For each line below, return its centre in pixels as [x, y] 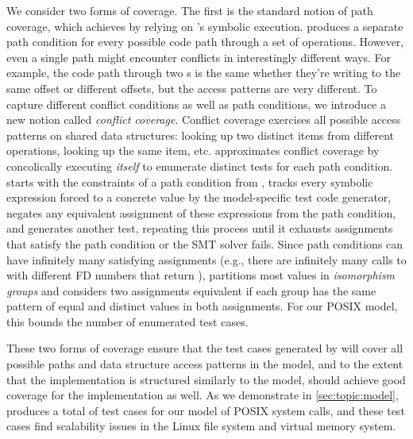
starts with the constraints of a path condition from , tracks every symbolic [190, 181]
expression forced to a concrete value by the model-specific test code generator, [199, 197]
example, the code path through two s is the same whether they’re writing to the [204, 73]
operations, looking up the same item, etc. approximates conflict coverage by [193, 150]
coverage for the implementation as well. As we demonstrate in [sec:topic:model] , [203, 395]
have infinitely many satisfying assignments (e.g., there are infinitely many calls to [206, 259]
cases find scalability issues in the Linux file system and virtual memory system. [201, 426]
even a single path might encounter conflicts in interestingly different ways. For [199, 57]
